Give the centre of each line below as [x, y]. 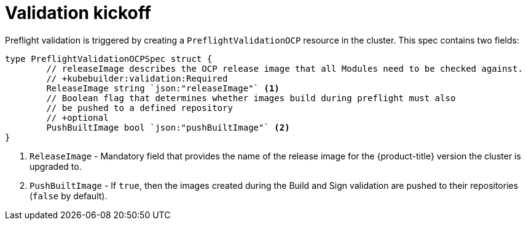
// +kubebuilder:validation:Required [137, 78]
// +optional [77, 117]
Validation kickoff [78, 13]
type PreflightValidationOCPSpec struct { [109, 59]
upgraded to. [56, 166]
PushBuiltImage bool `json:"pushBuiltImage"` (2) [168, 127]
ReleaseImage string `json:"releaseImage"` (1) [163, 88]
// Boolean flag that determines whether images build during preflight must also [251, 98]
